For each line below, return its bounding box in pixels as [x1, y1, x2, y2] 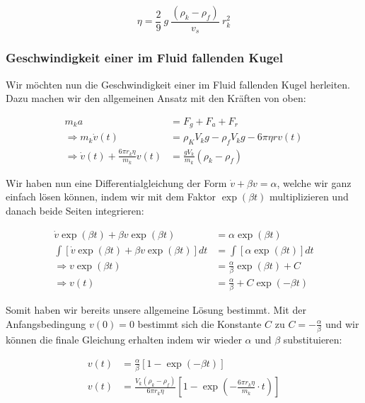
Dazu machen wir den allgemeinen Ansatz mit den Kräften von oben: [6, 91, 306, 106]
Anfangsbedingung [6, 316, 86, 331]
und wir [325, 316, 359, 331]
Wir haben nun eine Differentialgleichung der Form [6, 175, 227, 190]
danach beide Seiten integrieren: [6, 203, 144, 217]
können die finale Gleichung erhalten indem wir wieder [6, 332, 242, 347]
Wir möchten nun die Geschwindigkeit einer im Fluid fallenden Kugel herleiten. [6, 76, 351, 91]
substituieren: [283, 332, 342, 347]
